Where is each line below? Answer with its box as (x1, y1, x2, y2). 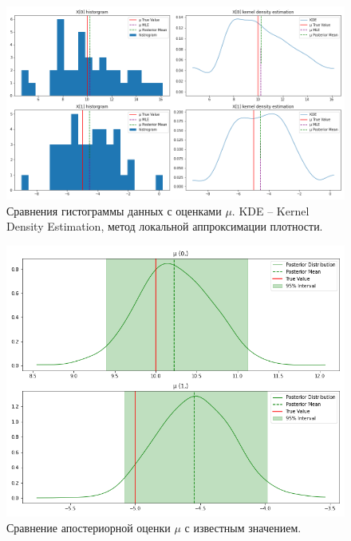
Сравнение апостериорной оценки (6, 519, 171, 535)
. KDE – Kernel (231, 202, 310, 219)
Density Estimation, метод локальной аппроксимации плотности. (6, 218, 323, 235)
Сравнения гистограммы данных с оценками (6, 202, 222, 219)
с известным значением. (184, 519, 302, 535)
